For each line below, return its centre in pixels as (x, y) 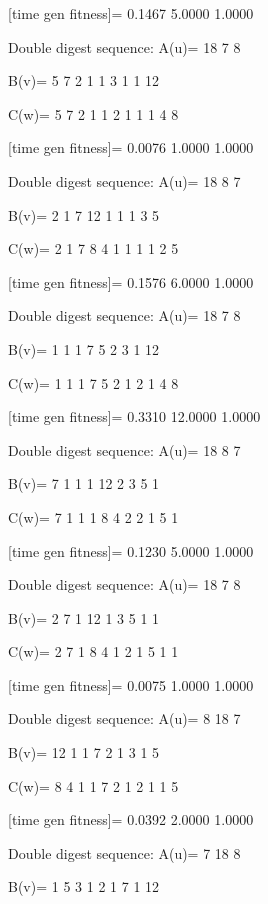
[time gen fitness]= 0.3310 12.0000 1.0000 (134, 416)
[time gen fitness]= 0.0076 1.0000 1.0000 (131, 147)
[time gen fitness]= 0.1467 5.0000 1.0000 (131, 13)
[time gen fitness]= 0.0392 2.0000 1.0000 (131, 819)
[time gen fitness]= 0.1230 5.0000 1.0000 (131, 550)
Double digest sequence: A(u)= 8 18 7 (124, 718)
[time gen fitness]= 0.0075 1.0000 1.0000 (131, 684)
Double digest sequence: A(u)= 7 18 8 (124, 852)
